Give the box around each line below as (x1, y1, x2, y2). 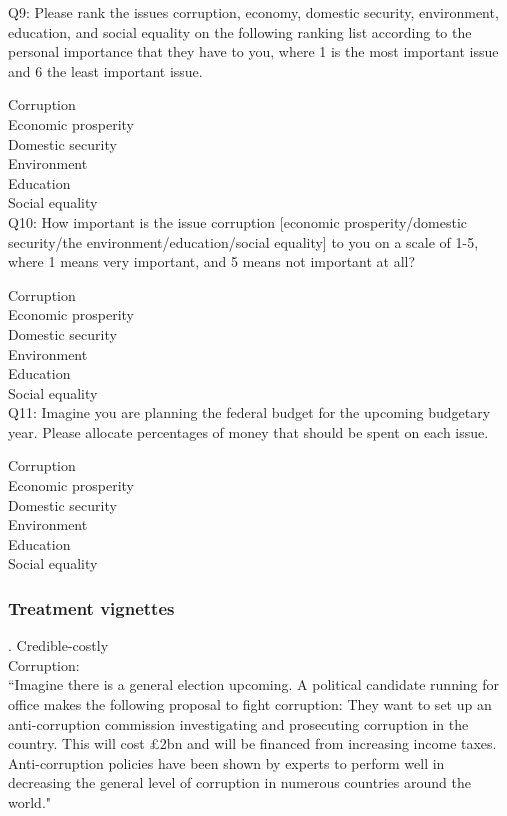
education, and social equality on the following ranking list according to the (8, 21, 472, 42)
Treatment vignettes (8, 595, 175, 620)
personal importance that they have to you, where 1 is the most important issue (8, 41, 499, 62)
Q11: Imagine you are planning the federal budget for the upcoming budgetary (8, 402, 491, 423)
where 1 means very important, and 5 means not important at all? (8, 251, 416, 272)
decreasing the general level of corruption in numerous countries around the (8, 772, 471, 793)
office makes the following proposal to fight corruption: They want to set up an (8, 694, 492, 715)
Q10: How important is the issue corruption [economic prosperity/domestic (8, 211, 468, 232)
